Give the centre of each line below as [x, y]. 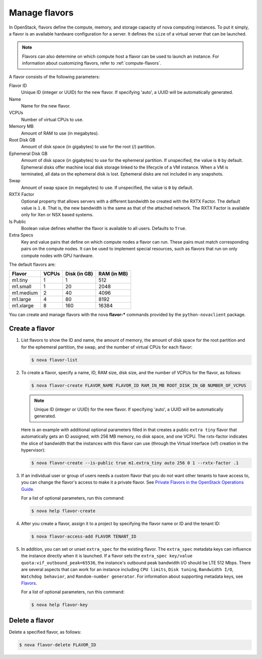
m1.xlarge [23, 306]
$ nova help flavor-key [60, 605]
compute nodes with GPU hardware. [57, 256]
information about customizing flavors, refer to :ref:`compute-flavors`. [92, 63]
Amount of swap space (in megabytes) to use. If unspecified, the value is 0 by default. [107, 188]
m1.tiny [20, 280]
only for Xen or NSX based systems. [57, 215]
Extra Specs [21, 235]
